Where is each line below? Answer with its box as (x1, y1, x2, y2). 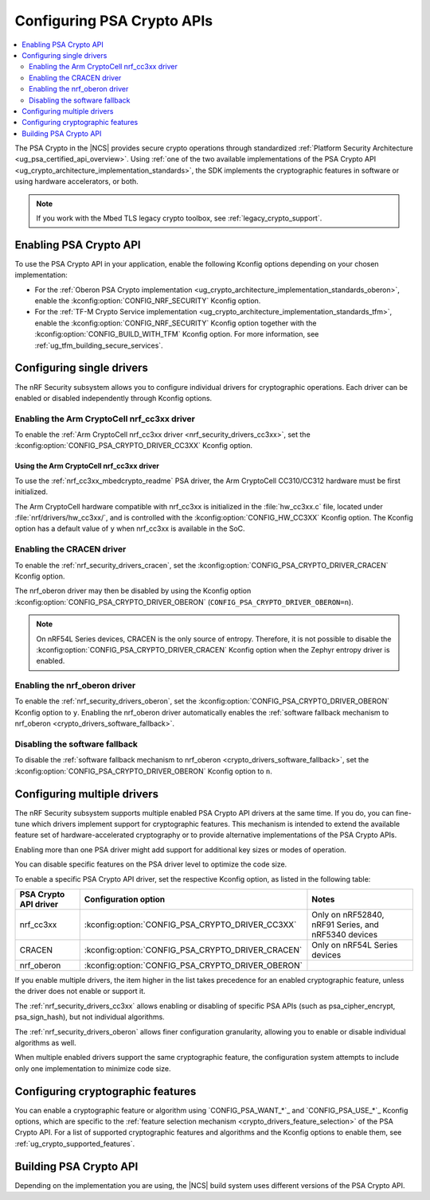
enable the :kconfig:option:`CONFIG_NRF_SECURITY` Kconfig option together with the (34, 318, 317, 328)
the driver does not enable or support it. (14, 987, 147, 996)
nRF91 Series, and (311, 919, 380, 930)
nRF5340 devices (311, 929, 378, 941)
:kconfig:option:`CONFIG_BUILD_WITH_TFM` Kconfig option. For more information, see (34, 329, 319, 339)
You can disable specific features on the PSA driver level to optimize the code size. (14, 859, 287, 869)
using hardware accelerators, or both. (14, 177, 139, 186)
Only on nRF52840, (311, 910, 385, 921)
